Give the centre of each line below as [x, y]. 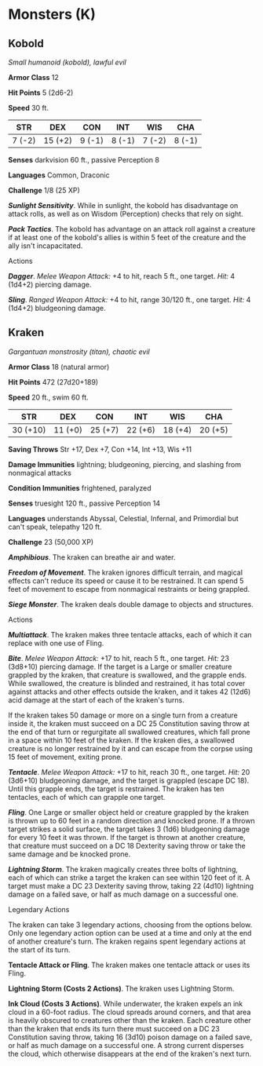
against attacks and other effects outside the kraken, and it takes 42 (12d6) [130, 692]
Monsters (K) [52, 15]
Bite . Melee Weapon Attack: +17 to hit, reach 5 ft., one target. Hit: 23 [119, 658]
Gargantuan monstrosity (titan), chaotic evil [79, 352]
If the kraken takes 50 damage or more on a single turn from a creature [123, 715]
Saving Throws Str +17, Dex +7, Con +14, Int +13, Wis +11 [100, 449]
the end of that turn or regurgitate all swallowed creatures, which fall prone [129, 732]
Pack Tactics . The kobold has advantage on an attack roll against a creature [132, 229]
